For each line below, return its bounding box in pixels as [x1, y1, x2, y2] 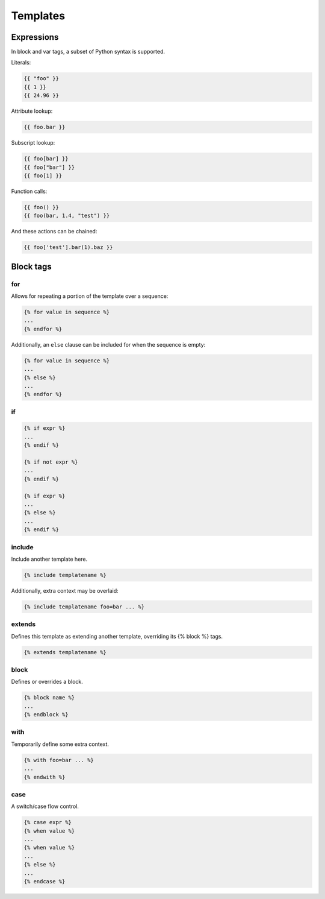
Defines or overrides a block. [11, 678, 84, 686]
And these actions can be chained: [11, 228, 97, 235]
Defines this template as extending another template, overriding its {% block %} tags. [11, 632, 223, 640]
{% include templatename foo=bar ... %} [23, 603, 144, 610]
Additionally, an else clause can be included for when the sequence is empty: [11, 341, 206, 348]
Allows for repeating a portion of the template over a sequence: [11, 292, 169, 300]
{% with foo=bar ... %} [23, 757, 94, 763]
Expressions [11, 32, 59, 42]
